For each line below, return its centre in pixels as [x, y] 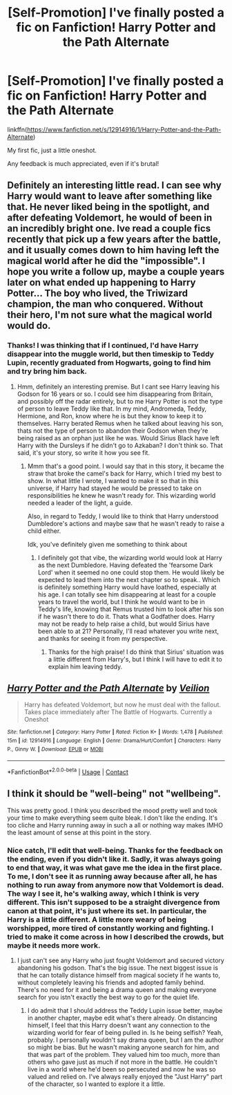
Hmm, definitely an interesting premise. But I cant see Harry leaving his [118, 386]
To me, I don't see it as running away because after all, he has [112, 876]
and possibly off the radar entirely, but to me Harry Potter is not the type [120, 401]
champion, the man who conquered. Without [105, 305]
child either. [44, 531]
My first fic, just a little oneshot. [52, 150]
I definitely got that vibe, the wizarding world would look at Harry [130, 557]
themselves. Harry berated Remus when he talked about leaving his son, [120, 423]
